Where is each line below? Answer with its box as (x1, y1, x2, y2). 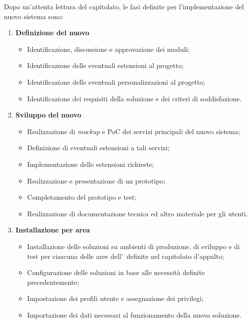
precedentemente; (27, 277, 79, 287)
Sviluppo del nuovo (15, 110, 82, 120)
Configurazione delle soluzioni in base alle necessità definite (27, 267, 205, 277)
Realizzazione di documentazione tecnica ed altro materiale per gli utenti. (27, 208, 248, 218)
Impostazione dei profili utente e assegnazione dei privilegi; (27, 293, 204, 303)
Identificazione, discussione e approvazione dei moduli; (27, 44, 190, 54)
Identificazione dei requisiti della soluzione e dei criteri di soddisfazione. (27, 93, 242, 103)
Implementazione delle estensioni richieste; (27, 159, 154, 169)
